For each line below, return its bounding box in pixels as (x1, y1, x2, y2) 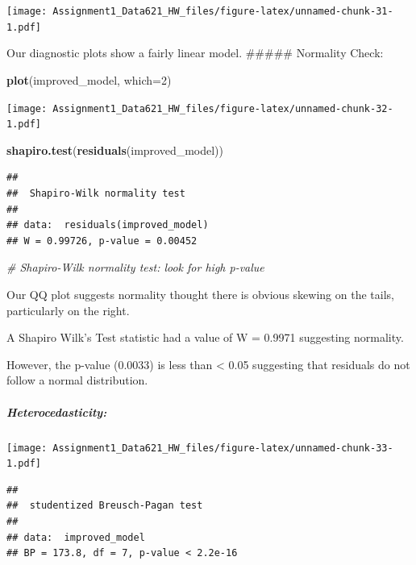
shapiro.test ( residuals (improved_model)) (6, 141, 224, 158)
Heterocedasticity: (6, 403, 107, 420)
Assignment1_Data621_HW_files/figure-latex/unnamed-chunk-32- (52, 102, 393, 114)
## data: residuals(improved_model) (6, 219, 209, 231)
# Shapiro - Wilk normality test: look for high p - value (6, 259, 264, 276)
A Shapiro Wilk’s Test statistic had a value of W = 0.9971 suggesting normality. (6, 329, 404, 346)
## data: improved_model (6, 531, 145, 543)
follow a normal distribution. (6, 372, 148, 388)
